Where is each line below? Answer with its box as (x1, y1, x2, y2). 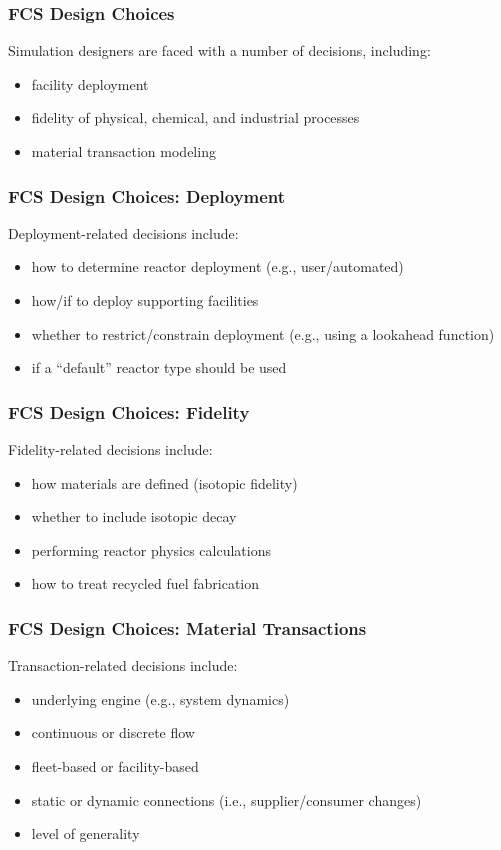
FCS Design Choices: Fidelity (8, 399, 250, 424)
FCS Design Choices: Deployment (8, 183, 286, 208)
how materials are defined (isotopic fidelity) (31, 472, 298, 493)
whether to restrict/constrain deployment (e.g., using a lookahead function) (31, 323, 495, 344)
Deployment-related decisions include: (8, 222, 239, 243)
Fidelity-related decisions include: (8, 439, 213, 459)
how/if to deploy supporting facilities (31, 290, 259, 310)
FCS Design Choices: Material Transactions (8, 615, 367, 640)
